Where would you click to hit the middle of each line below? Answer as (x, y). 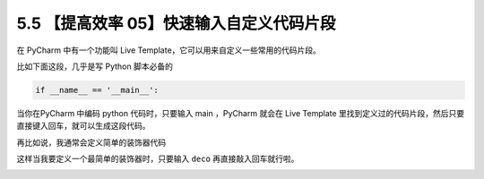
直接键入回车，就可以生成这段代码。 (83, 126)
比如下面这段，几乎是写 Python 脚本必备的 (95, 66)
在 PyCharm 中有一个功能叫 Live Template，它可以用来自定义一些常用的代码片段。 (169, 50)
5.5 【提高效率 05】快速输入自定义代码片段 (176, 23)
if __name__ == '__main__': (97, 90)
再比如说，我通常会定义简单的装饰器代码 (91, 142)
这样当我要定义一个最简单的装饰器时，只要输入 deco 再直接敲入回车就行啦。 (158, 159)
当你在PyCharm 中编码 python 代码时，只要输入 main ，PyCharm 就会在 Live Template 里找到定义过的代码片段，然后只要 (241, 113)
